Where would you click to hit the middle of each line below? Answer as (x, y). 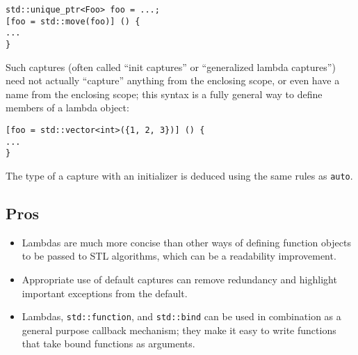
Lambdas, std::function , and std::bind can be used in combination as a (181, 316)
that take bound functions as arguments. (108, 344)
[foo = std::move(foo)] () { (73, 21)
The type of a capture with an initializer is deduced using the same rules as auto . (179, 175)
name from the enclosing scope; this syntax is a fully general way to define (164, 94)
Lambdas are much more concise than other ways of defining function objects (186, 242)
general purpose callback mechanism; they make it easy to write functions (179, 330)
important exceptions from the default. (105, 293)
